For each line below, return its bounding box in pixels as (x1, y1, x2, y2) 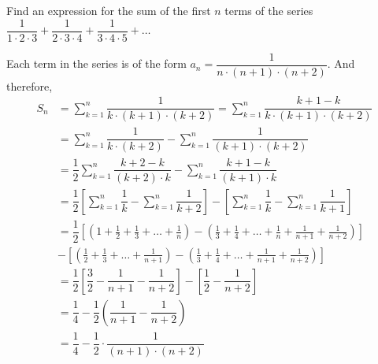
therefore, (6, 77, 53, 94)
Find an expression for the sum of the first (6, 2, 211, 18)
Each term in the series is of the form (6, 55, 187, 72)
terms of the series (224, 2, 313, 18)
